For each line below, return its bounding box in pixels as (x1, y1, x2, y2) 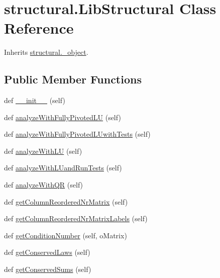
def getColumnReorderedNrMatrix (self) (4, 196, 128, 207)
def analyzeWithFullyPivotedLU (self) (4, 112, 121, 122)
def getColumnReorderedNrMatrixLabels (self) (4, 213, 148, 224)
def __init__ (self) (4, 95, 65, 106)
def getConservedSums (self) (4, 264, 91, 274)
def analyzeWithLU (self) (4, 145, 82, 156)
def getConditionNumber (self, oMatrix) (4, 230, 127, 240)
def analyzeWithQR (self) (4, 179, 83, 190)
